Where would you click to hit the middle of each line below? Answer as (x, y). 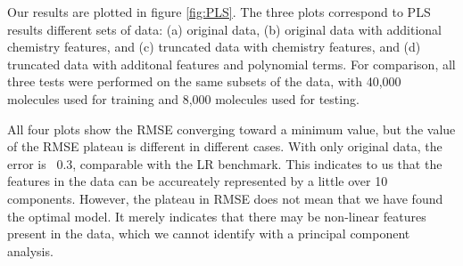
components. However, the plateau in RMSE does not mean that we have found (225, 198)
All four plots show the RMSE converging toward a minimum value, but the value (231, 129)
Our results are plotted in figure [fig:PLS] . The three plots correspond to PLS (219, 12)
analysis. (30, 250)
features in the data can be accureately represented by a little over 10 (198, 181)
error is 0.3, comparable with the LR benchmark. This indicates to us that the (225, 163)
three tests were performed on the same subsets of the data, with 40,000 (204, 81)
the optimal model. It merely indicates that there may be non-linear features (217, 216)
